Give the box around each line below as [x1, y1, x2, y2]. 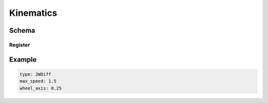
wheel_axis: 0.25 [19, 85, 62, 91]
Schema [9, 26, 36, 35]
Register [9, 41, 30, 48]
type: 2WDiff [19, 71, 52, 77]
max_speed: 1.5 [19, 78, 57, 84]
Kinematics [9, 7, 57, 18]
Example [9, 55, 37, 64]
